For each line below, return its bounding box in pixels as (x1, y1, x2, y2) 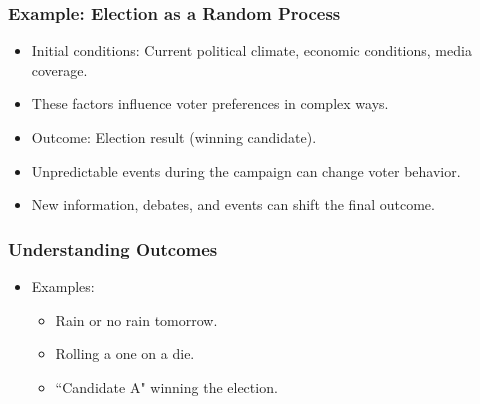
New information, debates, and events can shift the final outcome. (31, 194, 435, 215)
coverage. (31, 59, 88, 80)
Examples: (31, 276, 95, 296)
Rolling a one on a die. (55, 343, 195, 364)
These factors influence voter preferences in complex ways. (31, 93, 389, 114)
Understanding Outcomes (8, 236, 218, 261)
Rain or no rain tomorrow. (55, 309, 218, 330)
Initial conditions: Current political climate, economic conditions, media (31, 40, 472, 61)
